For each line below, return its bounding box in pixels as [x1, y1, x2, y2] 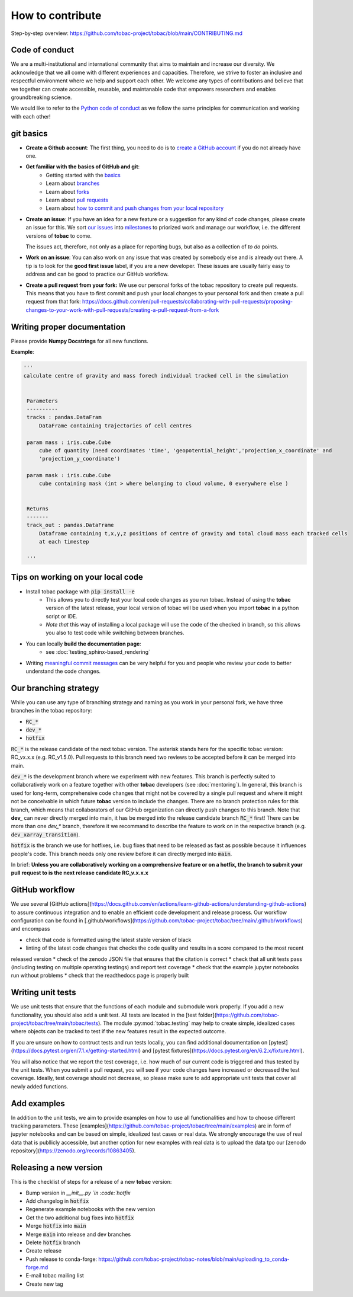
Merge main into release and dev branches [25, 1231, 131, 1238]
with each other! [11, 113, 51, 120]
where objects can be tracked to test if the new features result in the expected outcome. [11, 1028, 226, 1035]
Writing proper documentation [11, 322, 126, 332]
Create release [25, 1247, 62, 1254]
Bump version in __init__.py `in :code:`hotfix [25, 1189, 131, 1196]
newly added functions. [11, 1082, 69, 1090]
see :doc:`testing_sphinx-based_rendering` [46, 648, 151, 656]
